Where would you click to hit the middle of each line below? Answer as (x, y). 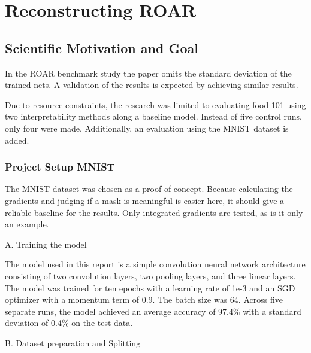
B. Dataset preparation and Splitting (73, 343)
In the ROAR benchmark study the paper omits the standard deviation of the (148, 73)
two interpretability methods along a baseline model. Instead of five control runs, (153, 116)
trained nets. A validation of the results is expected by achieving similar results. (152, 85)
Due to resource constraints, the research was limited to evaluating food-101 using (155, 104)
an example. (27, 224)
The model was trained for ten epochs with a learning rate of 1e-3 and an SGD (150, 287)
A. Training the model (46, 244)
